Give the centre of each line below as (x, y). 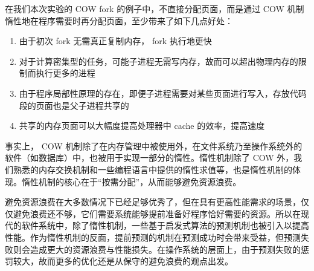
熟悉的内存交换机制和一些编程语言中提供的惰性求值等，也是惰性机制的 (152, 169)
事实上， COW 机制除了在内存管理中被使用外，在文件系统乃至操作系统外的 (154, 145)
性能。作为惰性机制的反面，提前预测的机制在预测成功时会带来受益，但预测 (153, 237)
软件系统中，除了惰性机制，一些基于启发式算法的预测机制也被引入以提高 (165, 225)
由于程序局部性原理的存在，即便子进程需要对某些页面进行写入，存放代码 (163, 93)
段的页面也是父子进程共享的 (74, 105)
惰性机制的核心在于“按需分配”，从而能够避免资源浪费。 (131, 181)
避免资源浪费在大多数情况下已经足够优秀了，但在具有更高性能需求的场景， (153, 202)
